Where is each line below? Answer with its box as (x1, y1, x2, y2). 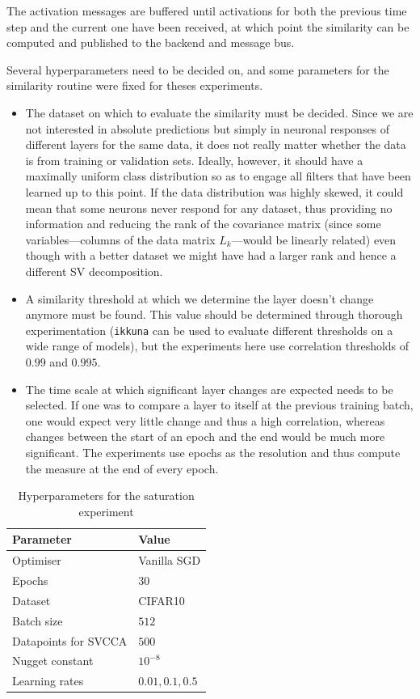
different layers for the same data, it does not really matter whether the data (25, 136, 406, 153)
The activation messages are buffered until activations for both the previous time (6, 2, 407, 19)
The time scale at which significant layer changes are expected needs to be (25, 380, 393, 397)
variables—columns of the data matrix (25, 231, 216, 248)
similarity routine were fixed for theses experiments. (6, 77, 263, 94)
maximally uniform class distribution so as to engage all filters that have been (25, 167, 411, 184)
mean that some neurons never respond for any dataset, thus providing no (25, 199, 393, 216)
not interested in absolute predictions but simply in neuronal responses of (25, 120, 390, 137)
